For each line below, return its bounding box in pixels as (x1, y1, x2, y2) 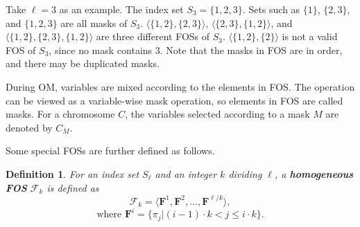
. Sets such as (242, 2, 300, 16)
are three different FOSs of (96, 29, 210, 44)
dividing (228, 166, 262, 181)
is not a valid (282, 29, 338, 44)
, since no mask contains (49, 42, 153, 57)
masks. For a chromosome (6, 107, 115, 121)
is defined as (46, 180, 99, 194)
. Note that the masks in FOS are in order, (160, 42, 343, 57)
